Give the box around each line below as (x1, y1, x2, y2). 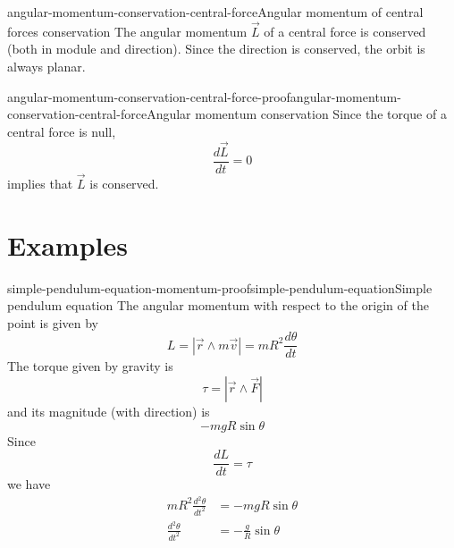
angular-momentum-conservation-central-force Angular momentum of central (7, 3, 424, 21)
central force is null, (7, 122, 116, 140)
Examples (7, 226, 128, 263)
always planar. (7, 57, 86, 75)
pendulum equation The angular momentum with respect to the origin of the (7, 296, 429, 315)
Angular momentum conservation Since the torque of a (147, 105, 447, 123)
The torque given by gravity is (7, 357, 173, 375)
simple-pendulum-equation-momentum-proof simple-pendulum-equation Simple (7, 278, 433, 297)
